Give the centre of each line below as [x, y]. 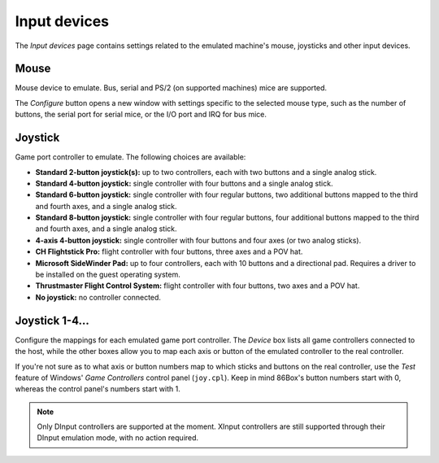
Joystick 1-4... [52, 320]
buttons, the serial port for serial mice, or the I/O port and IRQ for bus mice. [141, 115]
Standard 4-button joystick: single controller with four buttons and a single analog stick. [184, 183]
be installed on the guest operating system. [108, 275]
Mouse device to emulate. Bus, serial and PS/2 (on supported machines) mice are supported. [171, 88]
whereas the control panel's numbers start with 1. [98, 389]
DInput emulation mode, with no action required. [118, 438]
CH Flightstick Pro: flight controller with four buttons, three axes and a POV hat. [169, 251]
